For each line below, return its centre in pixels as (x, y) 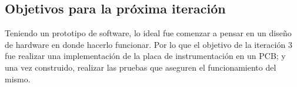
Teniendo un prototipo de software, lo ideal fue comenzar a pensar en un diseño (148, 33)
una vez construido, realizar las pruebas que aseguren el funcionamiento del (141, 67)
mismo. (18, 79)
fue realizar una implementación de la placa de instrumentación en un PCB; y (145, 56)
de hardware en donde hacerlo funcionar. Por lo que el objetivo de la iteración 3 (148, 44)
